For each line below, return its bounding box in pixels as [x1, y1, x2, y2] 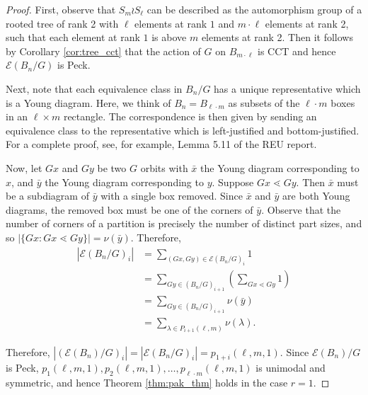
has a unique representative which [214, 81, 361, 96]
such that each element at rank [6, 30, 140, 45]
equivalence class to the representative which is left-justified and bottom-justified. [6, 122, 360, 137]
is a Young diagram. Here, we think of [6, 95, 171, 110]
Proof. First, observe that [6, 2, 116, 16]
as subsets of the [228, 95, 300, 110]
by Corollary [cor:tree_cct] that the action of [6, 43, 201, 58]
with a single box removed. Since [100, 188, 243, 203]
